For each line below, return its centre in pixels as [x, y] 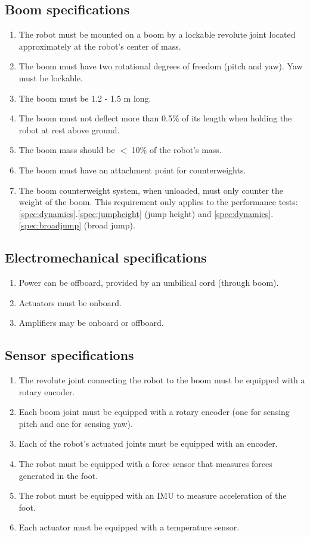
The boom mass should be [67, 150]
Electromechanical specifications [106, 257]
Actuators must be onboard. [70, 302]
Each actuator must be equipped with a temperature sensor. [129, 527]
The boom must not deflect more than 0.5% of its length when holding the [155, 118]
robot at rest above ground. [69, 129]
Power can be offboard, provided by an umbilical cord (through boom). [149, 283]
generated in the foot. [58, 475]
